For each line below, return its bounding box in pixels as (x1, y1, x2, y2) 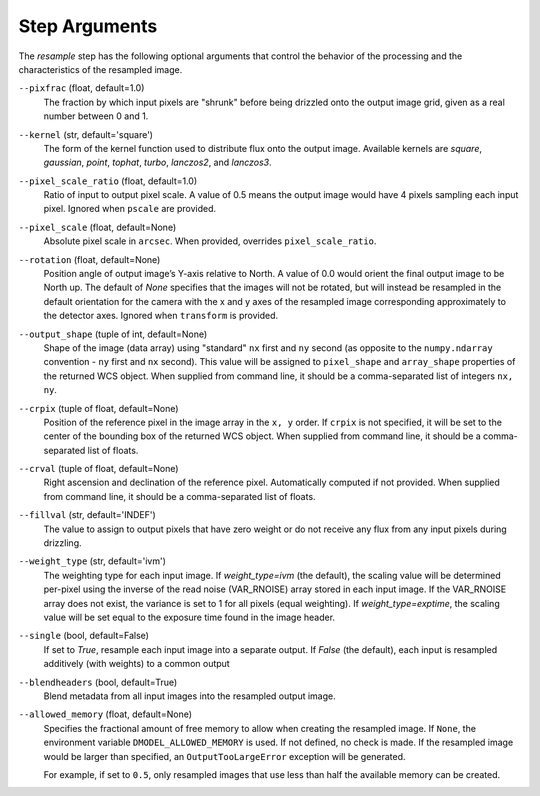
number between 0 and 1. (43, 110, 149, 122)
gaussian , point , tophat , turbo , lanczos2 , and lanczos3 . (43, 156, 272, 169)
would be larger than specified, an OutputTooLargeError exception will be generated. (43, 750, 406, 762)
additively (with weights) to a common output (43, 658, 230, 670)
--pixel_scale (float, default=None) (18, 221, 177, 233)
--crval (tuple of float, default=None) (18, 463, 179, 475)
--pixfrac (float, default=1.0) (18, 82, 145, 94)
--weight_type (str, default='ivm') (18, 555, 167, 567)
